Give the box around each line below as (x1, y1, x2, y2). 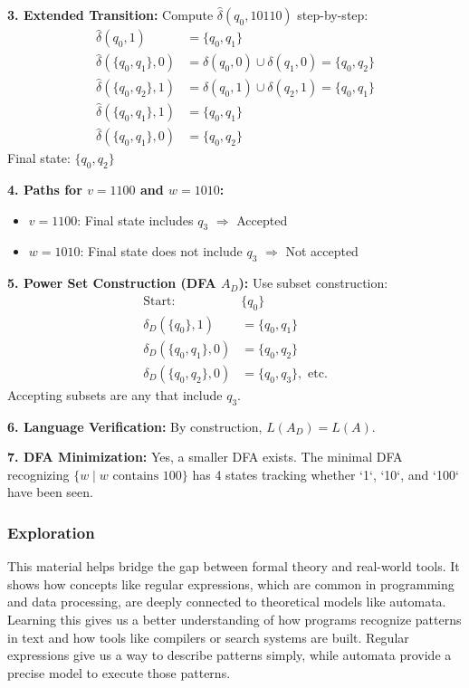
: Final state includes (77, 210, 194, 229)
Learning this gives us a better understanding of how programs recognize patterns (7, 609, 462, 628)
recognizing (7, 464, 70, 483)
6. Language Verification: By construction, (7, 416, 263, 435)
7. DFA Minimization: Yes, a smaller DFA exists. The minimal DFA (7, 447, 403, 466)
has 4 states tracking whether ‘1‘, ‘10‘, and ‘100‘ (192, 464, 459, 483)
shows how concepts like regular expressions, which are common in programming (7, 574, 455, 593)
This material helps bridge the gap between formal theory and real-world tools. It (7, 557, 460, 576)
